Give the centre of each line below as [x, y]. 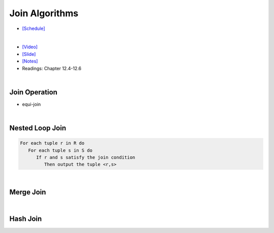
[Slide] [29, 54]
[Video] [30, 47]
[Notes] [30, 61]
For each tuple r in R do [52, 143]
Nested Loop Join [38, 128]
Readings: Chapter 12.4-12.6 [52, 68]
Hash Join [26, 219]
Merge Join [28, 192]
